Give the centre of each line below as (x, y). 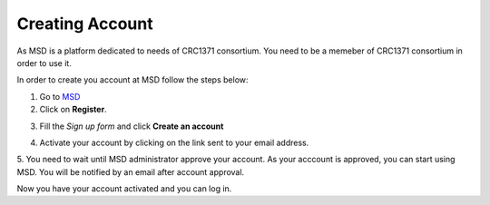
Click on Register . (73, 110)
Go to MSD (60, 96)
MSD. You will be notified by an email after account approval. (131, 171)
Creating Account (85, 24)
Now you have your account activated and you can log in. (124, 189)
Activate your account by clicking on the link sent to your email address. (174, 142)
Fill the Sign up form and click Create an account (132, 126)
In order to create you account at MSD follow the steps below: (132, 80)
